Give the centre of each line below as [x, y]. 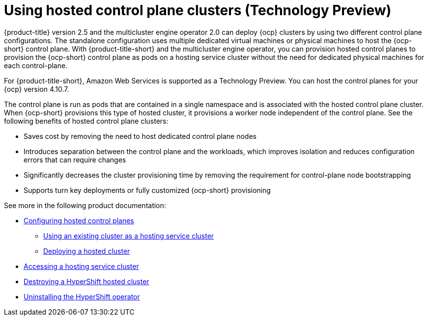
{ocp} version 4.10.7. [37, 89]
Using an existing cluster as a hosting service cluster [129, 236]
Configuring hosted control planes [79, 220]
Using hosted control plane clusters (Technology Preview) [198, 10]
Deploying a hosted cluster [87, 251]
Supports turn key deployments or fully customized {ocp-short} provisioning [147, 190]
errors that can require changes [75, 160]
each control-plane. [36, 65]
